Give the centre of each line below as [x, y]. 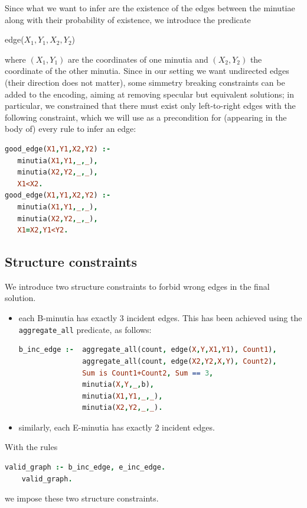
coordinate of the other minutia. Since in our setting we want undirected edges [147, 71]
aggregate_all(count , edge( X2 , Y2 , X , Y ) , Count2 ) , [179, 361]
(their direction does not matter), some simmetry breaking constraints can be [145, 82]
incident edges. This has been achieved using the [214, 318]
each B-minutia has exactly [68, 318]
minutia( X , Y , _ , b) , [118, 385]
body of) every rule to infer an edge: [71, 129]
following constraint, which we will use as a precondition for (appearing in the [146, 117]
